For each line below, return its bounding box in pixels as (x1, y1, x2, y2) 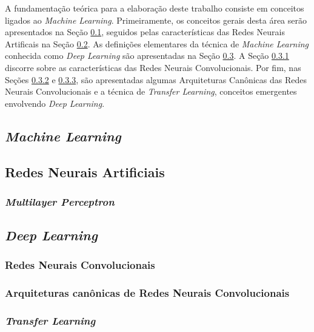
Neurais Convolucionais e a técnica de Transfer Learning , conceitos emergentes (5, 85, 297, 98)
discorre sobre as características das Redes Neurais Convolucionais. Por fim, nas (5, 61, 301, 73)
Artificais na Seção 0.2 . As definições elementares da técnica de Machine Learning (5, 37, 309, 50)
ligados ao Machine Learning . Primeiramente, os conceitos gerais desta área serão (5, 13, 307, 26)
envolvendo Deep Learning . (5, 97, 105, 109)
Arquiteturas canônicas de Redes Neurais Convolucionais (5, 285, 290, 300)
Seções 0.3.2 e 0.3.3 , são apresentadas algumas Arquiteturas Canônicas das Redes (5, 73, 307, 86)
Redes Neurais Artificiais (5, 162, 165, 181)
